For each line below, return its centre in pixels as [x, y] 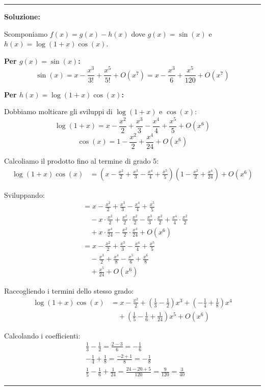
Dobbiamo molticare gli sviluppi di [58, 111]
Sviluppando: [24, 194]
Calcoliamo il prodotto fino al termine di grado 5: [82, 160]
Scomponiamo [26, 33]
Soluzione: [22, 16]
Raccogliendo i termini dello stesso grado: [69, 291]
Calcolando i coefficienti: [42, 335]
